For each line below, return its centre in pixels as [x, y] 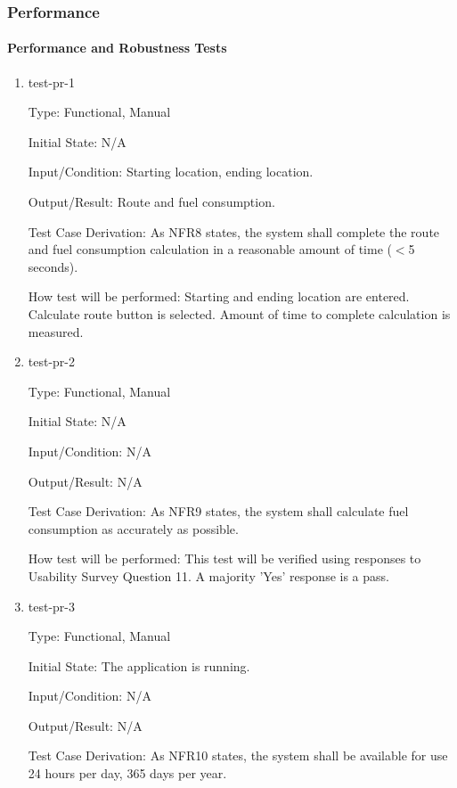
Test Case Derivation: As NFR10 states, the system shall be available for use [238, 755]
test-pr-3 [52, 606]
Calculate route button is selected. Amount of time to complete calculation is [239, 313]
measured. [56, 331]
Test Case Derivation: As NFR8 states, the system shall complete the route [234, 231]
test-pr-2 [52, 361]
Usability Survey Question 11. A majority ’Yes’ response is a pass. [208, 575]
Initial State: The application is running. [139, 665]
